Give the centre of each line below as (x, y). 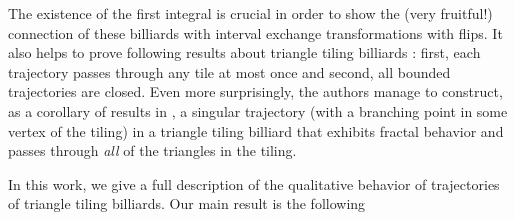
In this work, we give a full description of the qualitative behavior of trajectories (254, 183)
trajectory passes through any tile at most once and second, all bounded (229, 71)
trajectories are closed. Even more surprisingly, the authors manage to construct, (255, 91)
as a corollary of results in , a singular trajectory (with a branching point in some (258, 110)
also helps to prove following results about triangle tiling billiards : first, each (244, 52)
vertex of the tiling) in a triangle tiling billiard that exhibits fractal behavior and (256, 130)
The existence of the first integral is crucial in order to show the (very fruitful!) (250, 13)
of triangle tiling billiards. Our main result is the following (187, 203)
